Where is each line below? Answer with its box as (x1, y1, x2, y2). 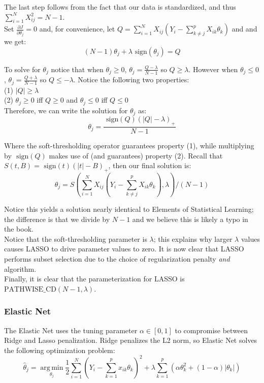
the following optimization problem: (4, 344, 115, 355)
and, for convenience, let (39, 23, 115, 34)
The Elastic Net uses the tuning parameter (4, 325, 138, 335)
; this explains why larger (153, 233, 233, 244)
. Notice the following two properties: (73, 74, 189, 85)
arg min (40, 364, 63, 371)
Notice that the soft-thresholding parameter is (4, 233, 147, 244)
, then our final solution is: (108, 160, 191, 171)
